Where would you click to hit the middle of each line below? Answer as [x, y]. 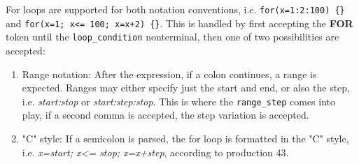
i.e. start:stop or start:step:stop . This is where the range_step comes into [179, 101]
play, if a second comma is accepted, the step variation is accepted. [166, 115]
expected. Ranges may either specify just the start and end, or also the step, [186, 88]
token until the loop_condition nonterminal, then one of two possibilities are [173, 37]
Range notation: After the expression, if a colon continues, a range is [169, 74]
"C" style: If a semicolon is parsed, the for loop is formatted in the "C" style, [185, 138]
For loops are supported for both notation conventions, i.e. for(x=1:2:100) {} [175, 9]
